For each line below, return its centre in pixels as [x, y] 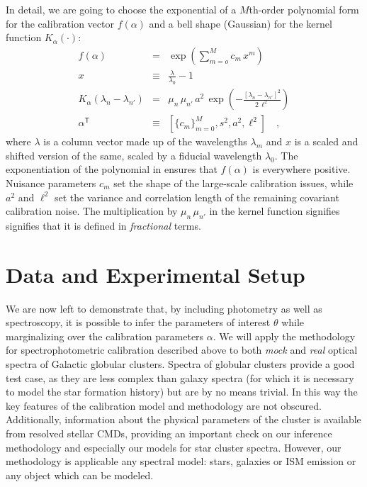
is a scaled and [326, 141]
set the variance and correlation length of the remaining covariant [197, 197]
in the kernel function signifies [275, 211]
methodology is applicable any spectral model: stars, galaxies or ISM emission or [181, 461]
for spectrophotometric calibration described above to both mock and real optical [182, 350]
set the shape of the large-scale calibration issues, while [233, 183]
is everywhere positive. [301, 169]
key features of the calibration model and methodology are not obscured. [164, 405]
